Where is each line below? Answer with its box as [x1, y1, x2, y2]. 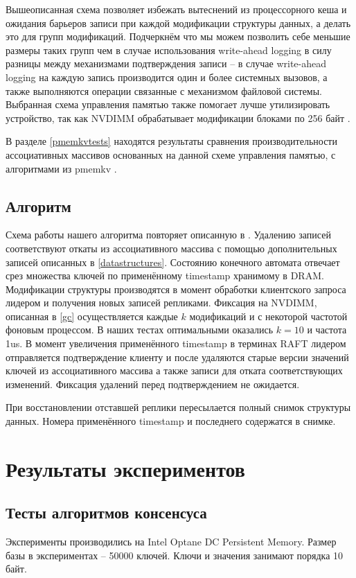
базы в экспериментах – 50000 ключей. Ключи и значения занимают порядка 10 [6, 548, 344, 562]
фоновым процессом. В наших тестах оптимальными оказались [6, 322, 274, 337]
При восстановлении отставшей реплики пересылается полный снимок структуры [6, 400, 351, 414]
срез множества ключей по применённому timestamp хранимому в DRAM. [6, 268, 324, 283]
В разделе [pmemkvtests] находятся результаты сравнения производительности [6, 134, 337, 148]
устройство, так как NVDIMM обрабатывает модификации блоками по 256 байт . [6, 110, 350, 125]
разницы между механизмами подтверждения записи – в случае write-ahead [6, 56, 326, 71]
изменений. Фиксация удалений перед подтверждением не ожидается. [6, 376, 300, 391]
